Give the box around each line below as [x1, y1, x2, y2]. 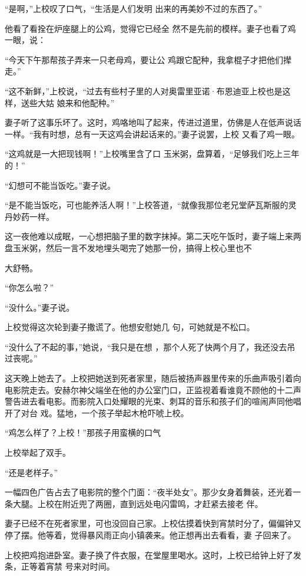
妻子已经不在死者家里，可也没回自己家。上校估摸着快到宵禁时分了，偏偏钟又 [5, 517, 301, 529]
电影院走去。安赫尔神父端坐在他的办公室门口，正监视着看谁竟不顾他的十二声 [5, 383, 301, 396]
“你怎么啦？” [5, 281, 54, 294]
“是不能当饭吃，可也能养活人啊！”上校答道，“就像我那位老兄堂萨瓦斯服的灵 [5, 199, 297, 211]
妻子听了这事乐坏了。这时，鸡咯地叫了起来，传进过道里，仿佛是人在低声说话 [5, 116, 301, 129]
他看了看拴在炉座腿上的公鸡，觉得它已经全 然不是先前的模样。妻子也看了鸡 [5, 22, 296, 34]
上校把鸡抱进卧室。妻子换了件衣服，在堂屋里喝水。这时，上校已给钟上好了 [5, 548, 293, 561]
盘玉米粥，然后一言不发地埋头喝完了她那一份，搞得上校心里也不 [5, 241, 252, 254]
